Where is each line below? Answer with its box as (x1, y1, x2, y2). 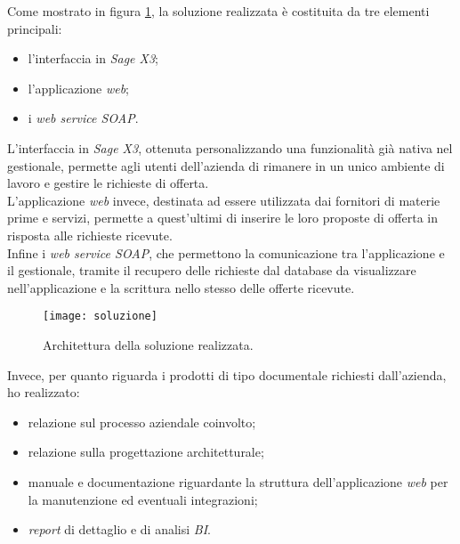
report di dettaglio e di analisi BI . (28, 520, 211, 539)
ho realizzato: (7, 383, 80, 402)
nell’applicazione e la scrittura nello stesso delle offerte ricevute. (7, 278, 355, 296)
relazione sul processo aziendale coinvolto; (28, 412, 256, 431)
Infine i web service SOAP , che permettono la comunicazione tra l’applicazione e (7, 243, 445, 262)
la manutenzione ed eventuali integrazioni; (28, 490, 258, 508)
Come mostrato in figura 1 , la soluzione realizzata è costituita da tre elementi (7, 2, 430, 20)
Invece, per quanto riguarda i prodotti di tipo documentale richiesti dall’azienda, (7, 365, 447, 384)
